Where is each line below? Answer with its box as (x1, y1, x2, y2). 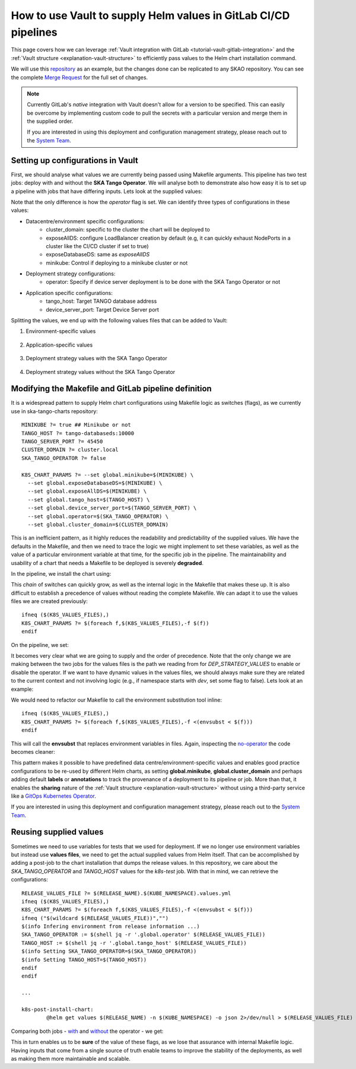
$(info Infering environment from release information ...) (21, 923, 200, 930)
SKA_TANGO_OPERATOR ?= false (21, 455, 106, 461)
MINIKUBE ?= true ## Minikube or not (21, 421, 132, 429)
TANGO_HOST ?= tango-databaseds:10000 (21, 430, 135, 436)
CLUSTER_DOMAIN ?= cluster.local (21, 446, 119, 453)
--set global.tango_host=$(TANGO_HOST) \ (27, 496, 150, 503)
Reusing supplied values (11, 827, 104, 837)
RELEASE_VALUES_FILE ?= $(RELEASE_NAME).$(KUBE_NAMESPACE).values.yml (21, 890, 231, 896)
